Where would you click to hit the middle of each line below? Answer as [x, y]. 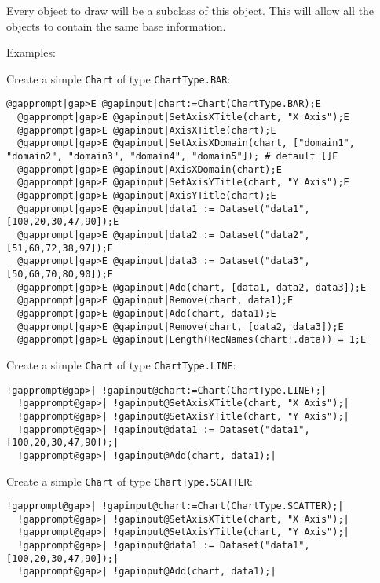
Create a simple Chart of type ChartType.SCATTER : [130, 480]
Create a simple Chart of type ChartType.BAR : [119, 78]
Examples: [31, 52]
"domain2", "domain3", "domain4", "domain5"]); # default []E [172, 157]
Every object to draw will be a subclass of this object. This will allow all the [190, 10]
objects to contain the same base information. [116, 26]
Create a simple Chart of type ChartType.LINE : [121, 364]
